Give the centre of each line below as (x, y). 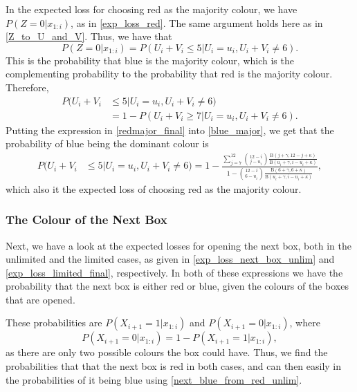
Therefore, (27, 87)
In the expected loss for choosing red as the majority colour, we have (152, 9)
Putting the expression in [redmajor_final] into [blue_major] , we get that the (170, 130)
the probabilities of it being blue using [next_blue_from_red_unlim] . (154, 379)
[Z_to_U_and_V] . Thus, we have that (89, 36)
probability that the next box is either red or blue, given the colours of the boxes (177, 286)
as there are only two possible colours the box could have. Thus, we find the (167, 352)
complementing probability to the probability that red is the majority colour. (169, 74)
